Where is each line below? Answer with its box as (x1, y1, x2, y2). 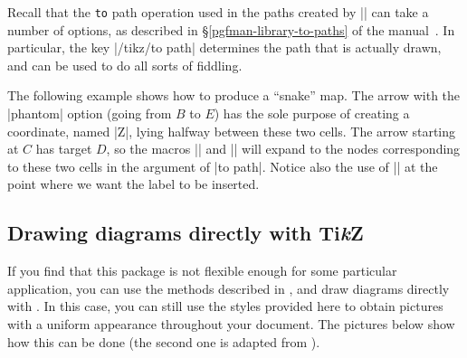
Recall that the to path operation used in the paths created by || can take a (7, 3, 429, 21)
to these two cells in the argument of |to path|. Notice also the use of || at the (7, 156, 438, 175)
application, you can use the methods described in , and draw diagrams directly (7, 278, 450, 297)
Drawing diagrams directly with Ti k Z (7, 219, 364, 247)
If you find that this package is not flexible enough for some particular (7, 261, 397, 280)
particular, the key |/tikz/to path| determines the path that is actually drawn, (7, 38, 442, 57)
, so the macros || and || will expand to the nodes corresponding (106, 139, 461, 158)
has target (35, 139, 92, 158)
